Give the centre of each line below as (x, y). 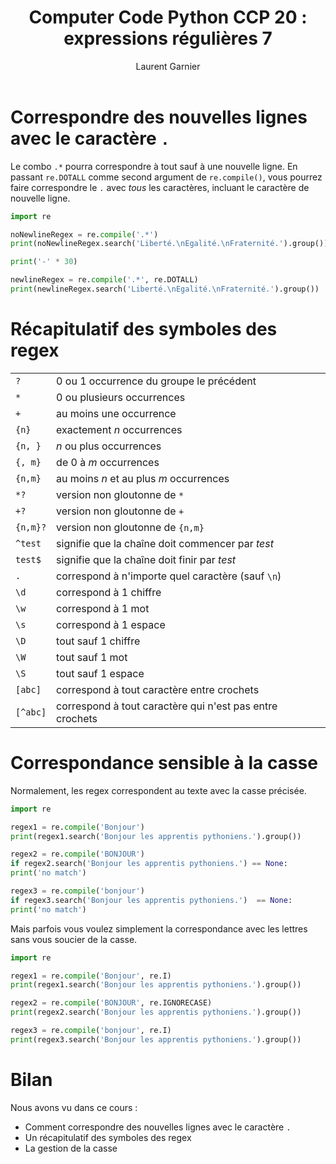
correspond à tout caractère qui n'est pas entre (167, 706)
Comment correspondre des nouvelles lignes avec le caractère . (158, 1127)
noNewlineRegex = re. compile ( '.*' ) (84, 234)
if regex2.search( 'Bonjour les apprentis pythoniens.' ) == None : (149, 864)
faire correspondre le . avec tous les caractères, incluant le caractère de (160, 187)
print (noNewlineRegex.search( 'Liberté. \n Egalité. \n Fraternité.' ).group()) (169, 244)
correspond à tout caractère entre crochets (158, 689)
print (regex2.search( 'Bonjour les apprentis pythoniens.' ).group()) (156, 1012)
